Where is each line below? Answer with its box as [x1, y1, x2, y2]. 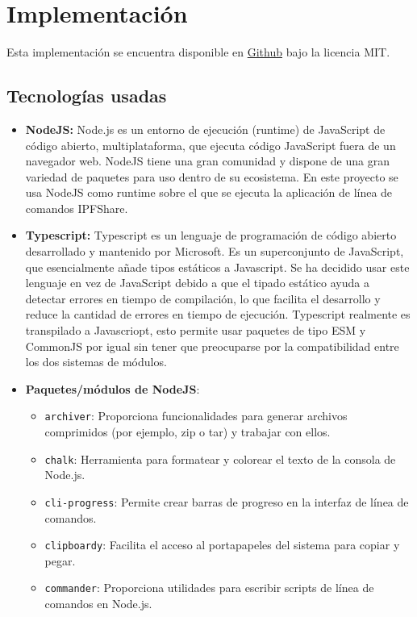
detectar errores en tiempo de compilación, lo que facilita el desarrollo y [25, 290, 381, 306]
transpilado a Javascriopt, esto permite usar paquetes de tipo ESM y [25, 322, 366, 339]
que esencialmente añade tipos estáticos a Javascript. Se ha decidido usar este [25, 258, 410, 275]
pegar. [44, 552, 76, 569]
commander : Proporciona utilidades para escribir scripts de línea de [44, 579, 374, 596]
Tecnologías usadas [6, 83, 167, 108]
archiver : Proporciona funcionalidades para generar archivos [44, 407, 348, 424]
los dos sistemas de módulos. [25, 353, 167, 370]
